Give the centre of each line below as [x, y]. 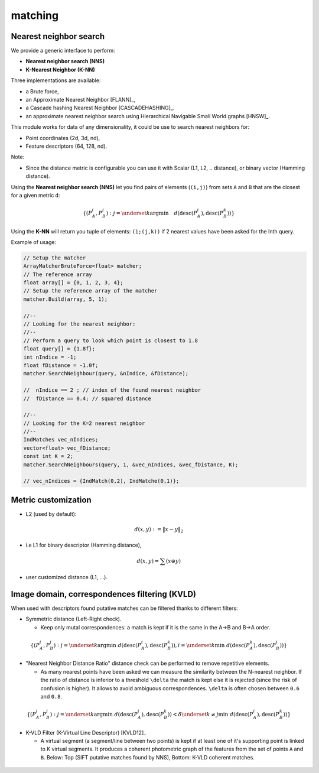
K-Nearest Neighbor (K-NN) [61, 69]
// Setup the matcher [55, 258]
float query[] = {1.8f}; [59, 349]
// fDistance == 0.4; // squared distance [87, 398]
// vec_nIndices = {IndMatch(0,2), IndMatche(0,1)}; [101, 481]
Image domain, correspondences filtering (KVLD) [103, 594]
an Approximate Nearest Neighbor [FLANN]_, [81, 100]
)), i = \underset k [193, 645]
